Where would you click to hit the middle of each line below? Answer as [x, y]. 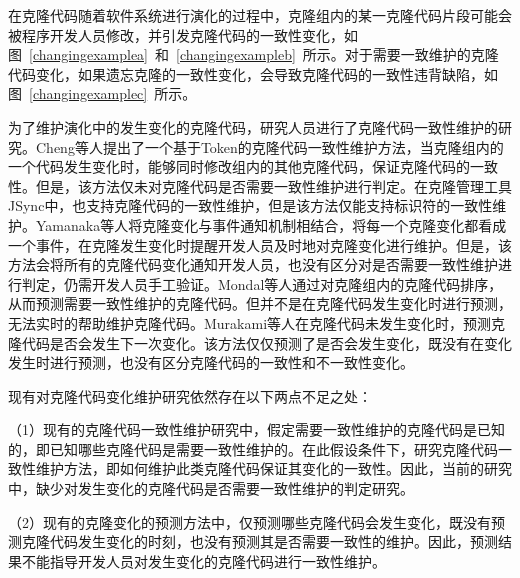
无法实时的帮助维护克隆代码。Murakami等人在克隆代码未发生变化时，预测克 [257, 322]
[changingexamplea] [89, 54]
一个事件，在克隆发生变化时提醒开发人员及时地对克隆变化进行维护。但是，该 [260, 244]
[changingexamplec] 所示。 [113, 93]
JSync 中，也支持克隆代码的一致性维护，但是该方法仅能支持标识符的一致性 [250, 205]
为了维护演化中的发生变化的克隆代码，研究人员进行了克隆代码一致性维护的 [253, 126]
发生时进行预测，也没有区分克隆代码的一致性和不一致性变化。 [211, 362]
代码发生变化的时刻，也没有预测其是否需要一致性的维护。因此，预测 [273, 541]
